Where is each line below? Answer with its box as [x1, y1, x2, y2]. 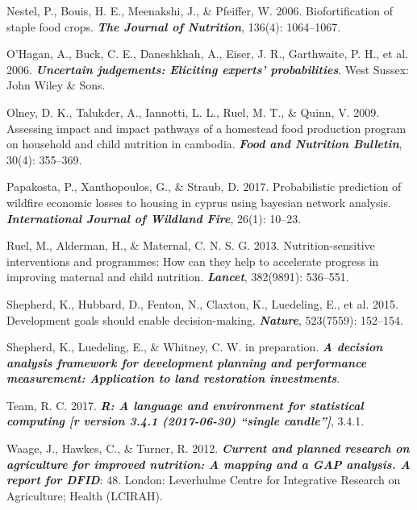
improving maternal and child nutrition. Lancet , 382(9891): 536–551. [6, 268, 349, 285]
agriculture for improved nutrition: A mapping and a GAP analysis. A [6, 455, 411, 472]
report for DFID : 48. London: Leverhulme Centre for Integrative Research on [6, 471, 401, 488]
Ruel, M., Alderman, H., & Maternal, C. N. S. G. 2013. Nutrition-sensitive [6, 237, 375, 254]
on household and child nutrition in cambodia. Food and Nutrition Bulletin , [6, 135, 402, 152]
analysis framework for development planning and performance [6, 354, 367, 371]
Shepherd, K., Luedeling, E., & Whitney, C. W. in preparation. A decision [6, 338, 383, 355]
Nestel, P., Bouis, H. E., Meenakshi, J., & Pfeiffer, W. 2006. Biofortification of [6, 2, 394, 19]
